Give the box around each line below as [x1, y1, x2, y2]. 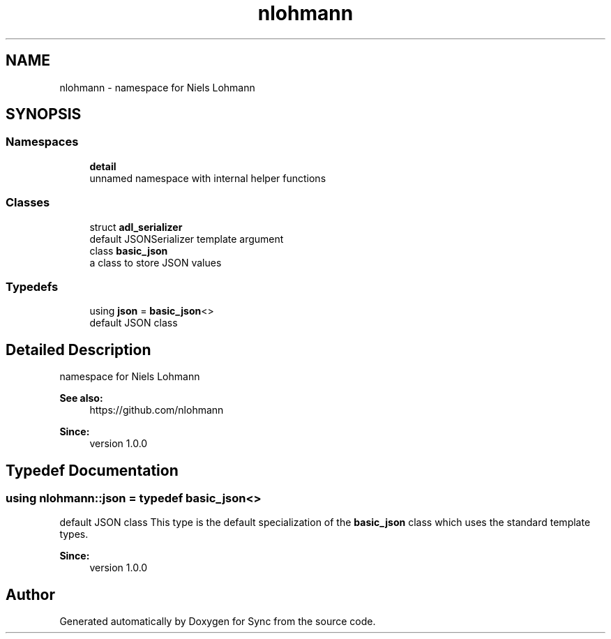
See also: [59, 392, 103, 405]
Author [6, 585, 55, 603]
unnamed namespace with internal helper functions [89, 172, 326, 184]
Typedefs [6, 279, 59, 294]
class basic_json [89, 244, 168, 257]
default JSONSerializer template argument [89, 232, 284, 245]
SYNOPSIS [6, 105, 82, 123]
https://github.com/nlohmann [89, 404, 224, 416]
